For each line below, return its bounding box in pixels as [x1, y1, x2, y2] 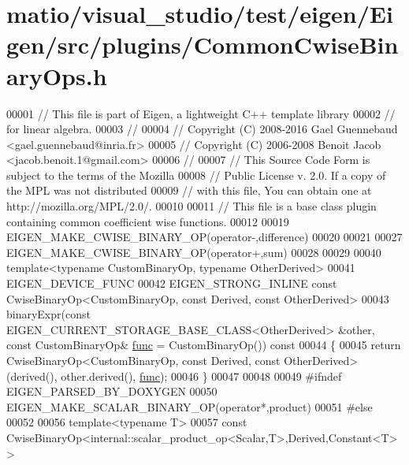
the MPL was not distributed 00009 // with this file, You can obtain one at [6, 182, 372, 199]
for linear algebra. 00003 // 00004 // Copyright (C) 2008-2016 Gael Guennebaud [6, 121, 398, 137]
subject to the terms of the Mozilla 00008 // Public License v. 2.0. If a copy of [6, 166, 386, 183]
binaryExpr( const [6, 306, 91, 322]
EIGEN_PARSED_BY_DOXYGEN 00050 [6, 383, 218, 400]
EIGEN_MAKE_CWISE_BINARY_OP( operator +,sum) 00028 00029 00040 [6, 244, 381, 260]
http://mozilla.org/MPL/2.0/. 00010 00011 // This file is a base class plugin [6, 198, 377, 214]
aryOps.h [6, 59, 107, 91]
